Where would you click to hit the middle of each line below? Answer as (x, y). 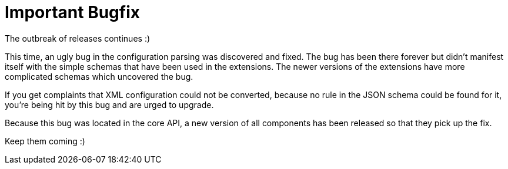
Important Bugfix (73, 12)
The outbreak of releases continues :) (78, 38)
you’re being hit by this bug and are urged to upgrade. (109, 104)
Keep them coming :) (45, 141)
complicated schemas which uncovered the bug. (99, 76)
